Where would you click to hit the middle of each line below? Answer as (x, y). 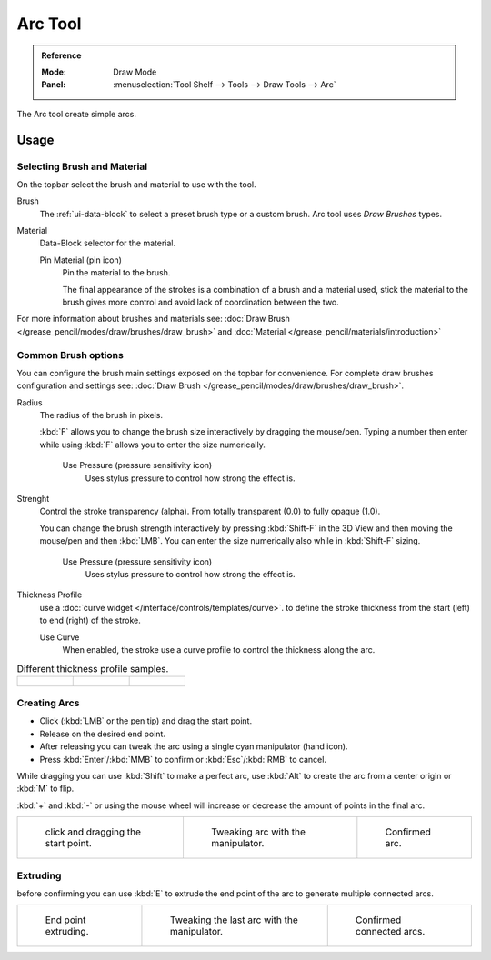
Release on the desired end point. (102, 734)
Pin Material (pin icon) (81, 260)
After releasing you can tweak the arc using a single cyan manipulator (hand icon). (194, 746)
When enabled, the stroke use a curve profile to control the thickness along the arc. (219, 649)
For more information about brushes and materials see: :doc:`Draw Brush (154, 319)
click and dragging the (93, 832)
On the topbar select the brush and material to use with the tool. (136, 184)
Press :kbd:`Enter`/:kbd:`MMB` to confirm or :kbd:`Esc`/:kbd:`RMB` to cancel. (183, 759)
